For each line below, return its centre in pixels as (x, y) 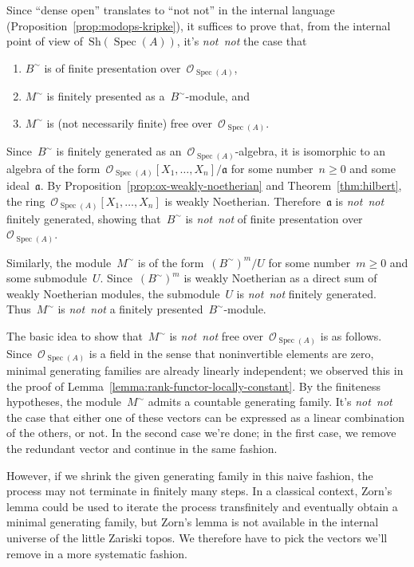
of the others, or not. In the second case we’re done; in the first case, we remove (201, 433)
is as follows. (351, 336)
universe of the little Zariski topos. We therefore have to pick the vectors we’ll (197, 537)
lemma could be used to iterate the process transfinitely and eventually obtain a (202, 506)
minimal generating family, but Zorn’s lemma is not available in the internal (193, 522)
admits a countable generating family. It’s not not (270, 402)
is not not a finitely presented (130, 309)
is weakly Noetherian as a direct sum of (280, 278)
